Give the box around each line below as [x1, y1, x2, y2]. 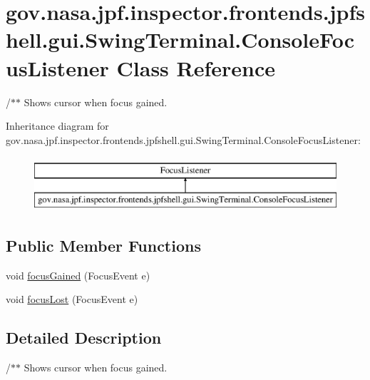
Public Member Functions [6, 234, 201, 256]
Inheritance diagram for [6, 118, 109, 133]
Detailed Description [6, 327, 162, 349]
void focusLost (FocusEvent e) [6, 292, 138, 307]
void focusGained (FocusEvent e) [6, 267, 150, 282]
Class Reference [116, 53, 276, 82]
